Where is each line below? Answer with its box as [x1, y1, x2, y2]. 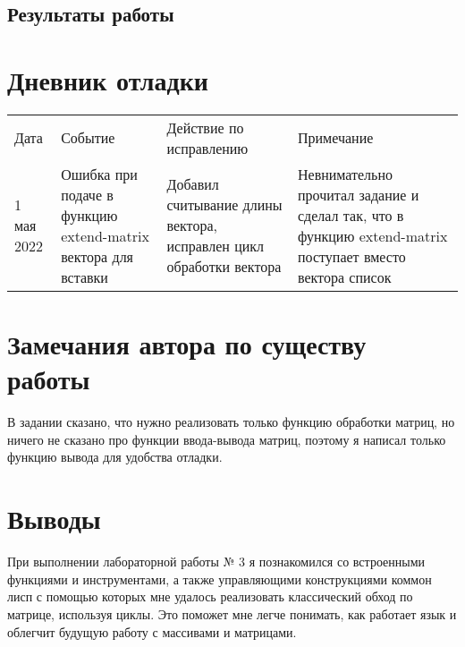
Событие [61, 127, 115, 149]
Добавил [166, 174, 219, 195]
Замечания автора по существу [7, 326, 367, 362]
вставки [61, 266, 108, 287]
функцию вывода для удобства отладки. [7, 447, 223, 466]
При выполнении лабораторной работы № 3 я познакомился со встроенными [7, 552, 426, 571]
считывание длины [166, 194, 283, 216]
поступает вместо [297, 245, 406, 267]
